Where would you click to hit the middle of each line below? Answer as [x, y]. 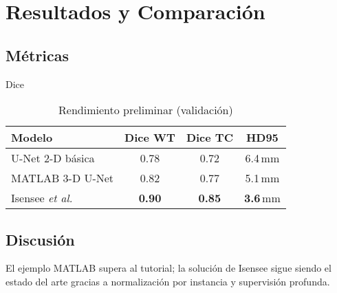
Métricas [37, 55]
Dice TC [209, 138]
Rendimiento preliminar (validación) [146, 110]
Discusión [40, 239]
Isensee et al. [42, 198]
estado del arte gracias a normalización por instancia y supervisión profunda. [168, 281]
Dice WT [150, 138]
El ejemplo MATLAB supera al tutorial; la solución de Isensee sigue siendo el [168, 268]
